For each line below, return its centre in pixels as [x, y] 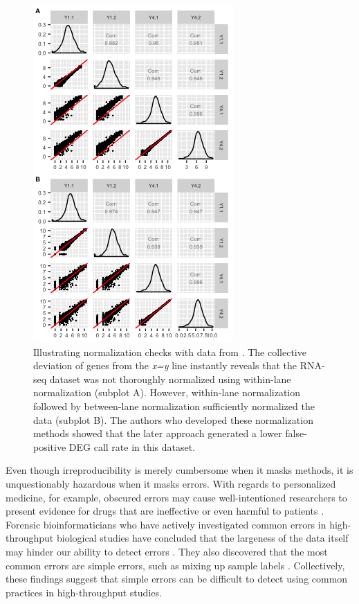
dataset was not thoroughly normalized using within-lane [170, 379]
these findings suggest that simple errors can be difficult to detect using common [177, 579]
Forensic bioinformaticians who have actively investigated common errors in [166, 524]
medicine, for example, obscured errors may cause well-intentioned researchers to [176, 497]
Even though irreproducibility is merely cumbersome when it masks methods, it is [179, 470]
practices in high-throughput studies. [84, 592]
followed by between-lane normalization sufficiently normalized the [174, 406]
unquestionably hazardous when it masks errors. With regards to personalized [171, 483]
